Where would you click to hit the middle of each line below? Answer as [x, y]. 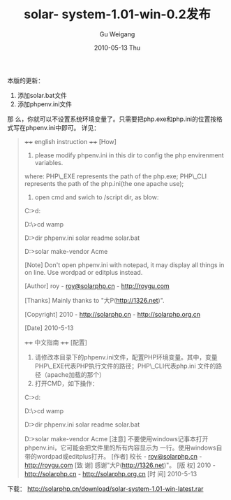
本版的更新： [25, 80]
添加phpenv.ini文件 [44, 104]
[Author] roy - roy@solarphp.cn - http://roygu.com [97, 286]
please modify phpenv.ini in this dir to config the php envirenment [129, 155]
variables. [49, 162]
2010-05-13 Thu [117, 48]
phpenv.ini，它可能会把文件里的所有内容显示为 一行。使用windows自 [123, 448]
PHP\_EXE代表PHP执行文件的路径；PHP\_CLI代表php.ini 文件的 [125, 366]
